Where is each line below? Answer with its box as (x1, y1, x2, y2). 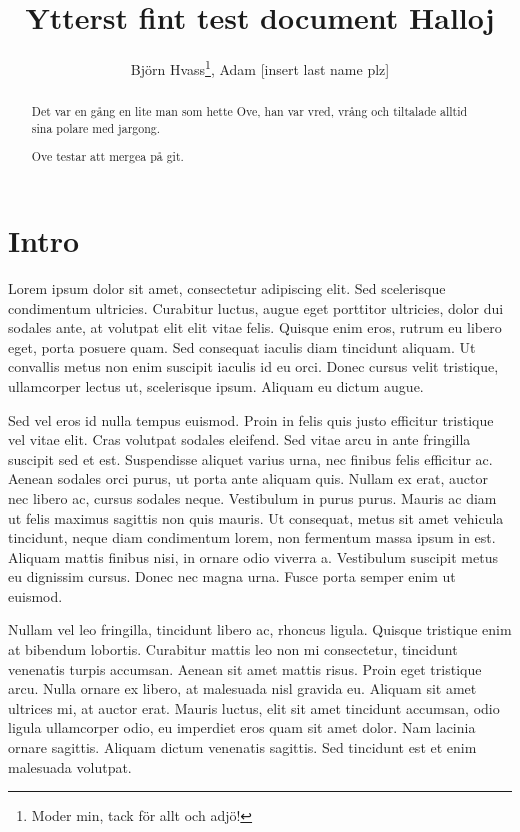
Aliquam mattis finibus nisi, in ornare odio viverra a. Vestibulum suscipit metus (8, 546, 498, 567)
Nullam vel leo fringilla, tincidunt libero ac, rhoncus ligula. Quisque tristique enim (8, 619, 512, 640)
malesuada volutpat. (8, 756, 132, 777)
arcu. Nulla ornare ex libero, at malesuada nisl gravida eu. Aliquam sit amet (8, 678, 477, 699)
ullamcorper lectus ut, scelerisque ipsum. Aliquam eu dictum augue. (8, 375, 424, 396)
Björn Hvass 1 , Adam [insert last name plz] (130, 56, 390, 79)
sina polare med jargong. (31, 119, 161, 136)
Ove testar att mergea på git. (31, 148, 184, 165)
